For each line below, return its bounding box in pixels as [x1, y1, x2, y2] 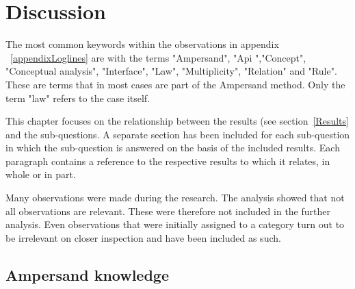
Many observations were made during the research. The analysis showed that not [5, 190, 345, 205]
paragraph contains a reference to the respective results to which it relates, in [5, 153, 330, 168]
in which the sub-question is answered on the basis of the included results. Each [5, 140, 340, 155]
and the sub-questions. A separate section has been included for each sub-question [5, 127, 350, 141]
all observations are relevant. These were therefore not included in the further [5, 203, 330, 218]
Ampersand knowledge [5, 264, 169, 285]
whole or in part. [5, 167, 76, 181]
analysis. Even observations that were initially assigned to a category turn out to [5, 217, 345, 231]
